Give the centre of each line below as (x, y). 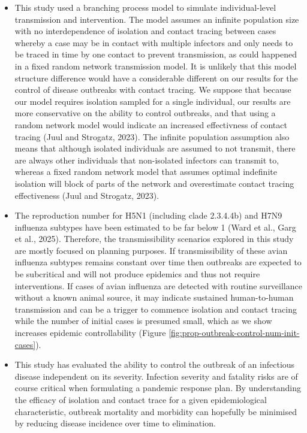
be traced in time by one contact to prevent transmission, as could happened (156, 54)
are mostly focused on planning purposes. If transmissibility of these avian (151, 250)
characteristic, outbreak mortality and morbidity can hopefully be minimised (156, 411)
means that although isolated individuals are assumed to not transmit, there (155, 148)
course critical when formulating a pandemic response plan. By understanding (158, 388)
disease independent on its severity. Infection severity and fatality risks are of (156, 376)
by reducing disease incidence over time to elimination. (115, 423)
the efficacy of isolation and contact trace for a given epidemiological (141, 399)
